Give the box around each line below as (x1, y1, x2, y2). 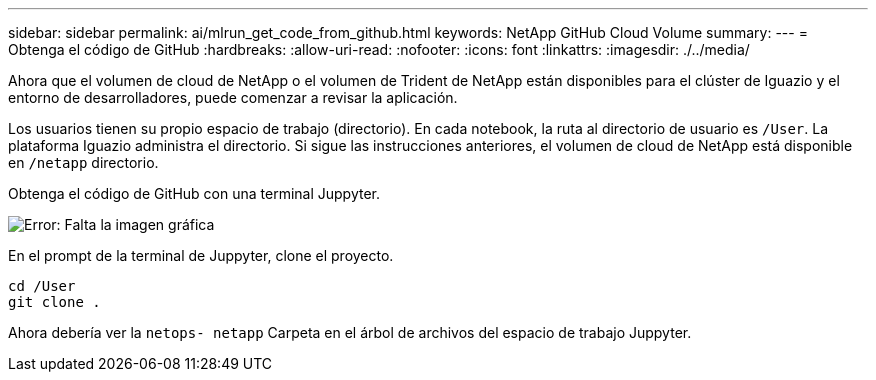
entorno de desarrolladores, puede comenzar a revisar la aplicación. (8, 89, 458, 106)
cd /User (8, 278, 76, 294)
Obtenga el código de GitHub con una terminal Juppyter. (8, 185, 380, 202)
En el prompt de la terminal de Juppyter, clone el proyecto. (8, 247, 394, 264)
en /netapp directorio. (8, 154, 159, 171)
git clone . (8, 294, 101, 310)
